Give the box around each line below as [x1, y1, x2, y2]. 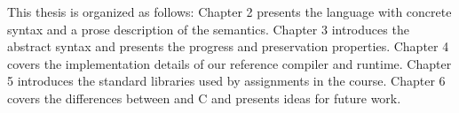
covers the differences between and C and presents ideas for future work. [7, 88, 401, 107]
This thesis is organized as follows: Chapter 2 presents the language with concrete [7, 3, 452, 20]
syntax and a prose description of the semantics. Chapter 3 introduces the [7, 19, 409, 38]
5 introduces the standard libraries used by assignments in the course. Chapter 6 [7, 72, 446, 90]
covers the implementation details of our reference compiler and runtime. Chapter [7, 54, 452, 72]
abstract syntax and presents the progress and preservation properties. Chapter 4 [7, 37, 449, 56]
